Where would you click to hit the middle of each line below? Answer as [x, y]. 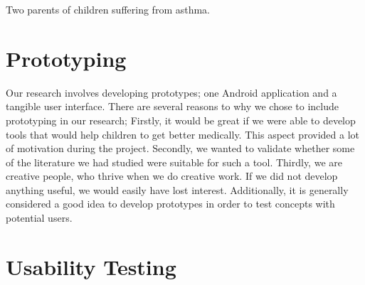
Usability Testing [91, 266]
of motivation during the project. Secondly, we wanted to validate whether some [180, 148]
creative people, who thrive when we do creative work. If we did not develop [172, 176]
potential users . [39, 218]
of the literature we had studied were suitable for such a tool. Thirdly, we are [174, 162]
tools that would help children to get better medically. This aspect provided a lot [182, 134]
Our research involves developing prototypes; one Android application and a [171, 92]
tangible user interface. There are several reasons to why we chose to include [172, 106]
